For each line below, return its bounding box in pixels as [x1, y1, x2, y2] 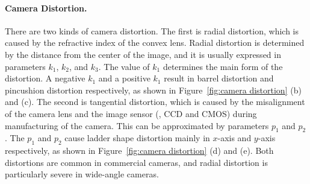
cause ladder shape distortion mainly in [64, 132, 210, 144]
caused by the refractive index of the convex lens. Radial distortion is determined [5, 36, 305, 49]
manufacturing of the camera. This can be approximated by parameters [5, 119, 269, 132]
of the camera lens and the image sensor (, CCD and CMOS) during [5, 107, 257, 119]
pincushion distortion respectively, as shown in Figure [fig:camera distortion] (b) [5, 83, 302, 96]
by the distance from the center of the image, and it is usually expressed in [5, 48, 281, 60]
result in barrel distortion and [164, 72, 274, 84]
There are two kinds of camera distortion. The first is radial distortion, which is [5, 24, 299, 37]
